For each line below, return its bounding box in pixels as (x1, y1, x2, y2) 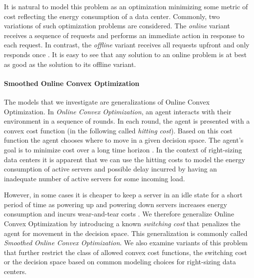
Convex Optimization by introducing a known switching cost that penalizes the (4, 218, 240, 229)
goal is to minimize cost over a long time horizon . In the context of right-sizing (4, 144, 242, 154)
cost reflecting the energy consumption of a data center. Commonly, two (4, 11, 220, 21)
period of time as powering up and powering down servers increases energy (4, 199, 227, 209)
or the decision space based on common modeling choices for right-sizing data (4, 257, 236, 267)
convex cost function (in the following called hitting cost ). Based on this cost (4, 125, 233, 135)
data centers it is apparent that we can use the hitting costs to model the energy (4, 154, 245, 164)
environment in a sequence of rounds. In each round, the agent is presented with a (4, 116, 250, 126)
